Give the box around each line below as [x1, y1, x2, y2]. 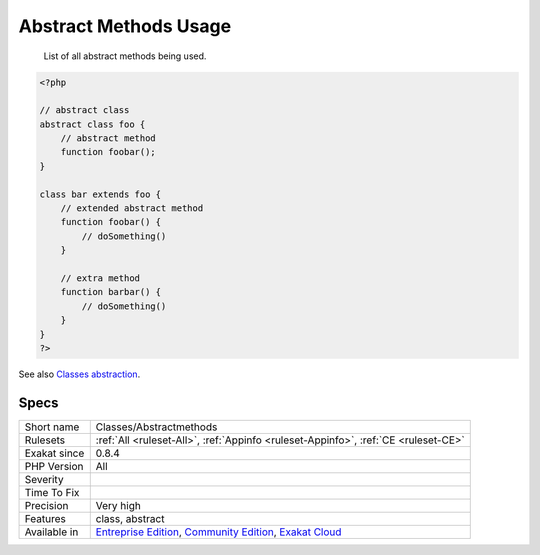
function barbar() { [60, 286, 162, 298]
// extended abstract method [60, 203, 204, 214]
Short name [24, 420, 80, 434]
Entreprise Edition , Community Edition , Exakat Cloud [95, 525, 342, 539]
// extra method [60, 273, 140, 284]
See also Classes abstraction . [18, 368, 141, 380]
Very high [95, 498, 142, 512]
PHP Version [24, 459, 84, 473]
